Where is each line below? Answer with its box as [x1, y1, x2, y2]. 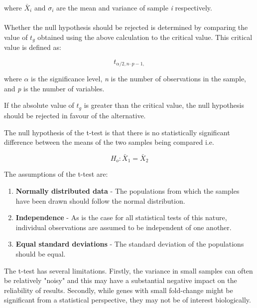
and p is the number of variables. [4, 83, 105, 93]
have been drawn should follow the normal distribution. [15, 195, 185, 206]
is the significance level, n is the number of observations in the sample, [31, 73, 246, 84]
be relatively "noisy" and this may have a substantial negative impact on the [4, 275, 237, 286]
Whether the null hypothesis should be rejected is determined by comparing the [4, 22, 248, 32]
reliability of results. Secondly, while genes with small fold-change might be [4, 285, 233, 295]
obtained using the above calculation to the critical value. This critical [37, 31, 253, 42]
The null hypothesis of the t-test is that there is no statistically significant [4, 127, 230, 137]
